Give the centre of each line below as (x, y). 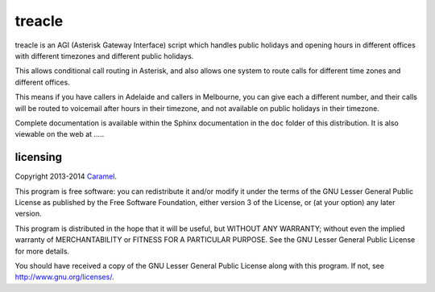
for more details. (42, 251)
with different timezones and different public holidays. (104, 56)
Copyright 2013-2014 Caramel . (66, 176)
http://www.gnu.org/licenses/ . (64, 277)
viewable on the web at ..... (60, 134)
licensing (39, 157)
